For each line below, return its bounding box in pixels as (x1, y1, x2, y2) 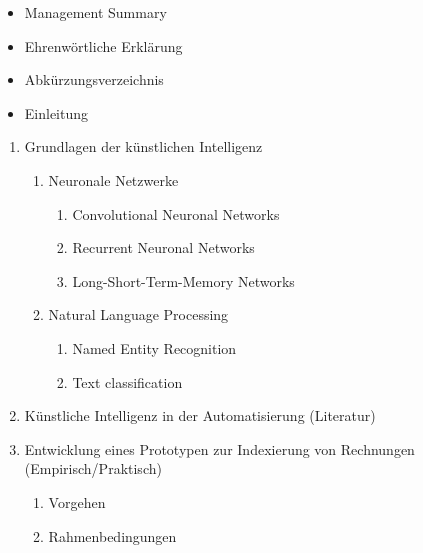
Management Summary (24, 2, 167, 22)
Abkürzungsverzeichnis (24, 69, 164, 90)
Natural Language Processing (48, 304, 229, 325)
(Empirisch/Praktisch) (24, 458, 162, 479)
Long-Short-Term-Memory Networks (72, 270, 295, 291)
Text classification (72, 371, 183, 392)
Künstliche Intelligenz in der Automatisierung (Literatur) (24, 405, 376, 426)
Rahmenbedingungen (48, 525, 177, 546)
